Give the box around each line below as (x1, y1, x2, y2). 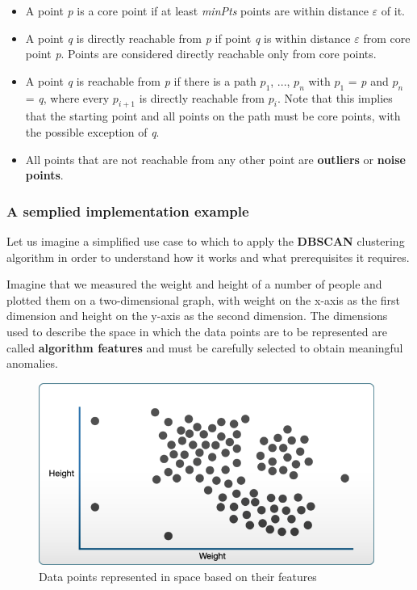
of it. (381, 2, 405, 19)
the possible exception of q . (25, 123, 160, 140)
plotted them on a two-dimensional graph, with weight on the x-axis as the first (6, 291, 401, 308)
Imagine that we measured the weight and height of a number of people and (6, 276, 382, 293)
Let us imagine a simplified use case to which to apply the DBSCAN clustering (6, 232, 405, 249)
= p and (348, 72, 389, 89)
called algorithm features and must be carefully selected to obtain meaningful (6, 339, 403, 356)
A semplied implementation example (6, 200, 249, 221)
